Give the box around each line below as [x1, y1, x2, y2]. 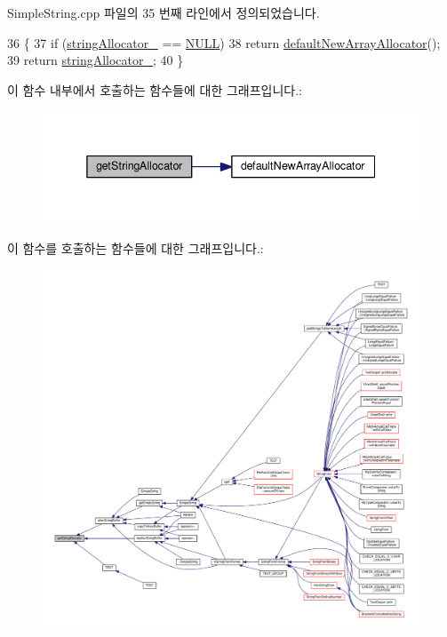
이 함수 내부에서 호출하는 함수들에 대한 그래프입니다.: [7, 80, 302, 99]
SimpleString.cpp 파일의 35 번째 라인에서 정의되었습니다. [7, 4, 320, 21]
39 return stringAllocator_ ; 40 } [7, 51, 184, 69]
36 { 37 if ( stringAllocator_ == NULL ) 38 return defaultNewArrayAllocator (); [7, 33, 441, 52]
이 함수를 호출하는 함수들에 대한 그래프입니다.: [7, 238, 264, 257]
